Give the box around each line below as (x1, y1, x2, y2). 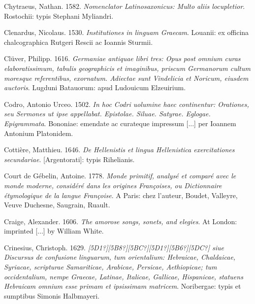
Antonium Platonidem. (4, 128, 73, 138)
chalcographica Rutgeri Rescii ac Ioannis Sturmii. (4, 36, 153, 47)
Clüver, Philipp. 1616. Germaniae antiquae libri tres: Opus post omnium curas (4, 53, 241, 64)
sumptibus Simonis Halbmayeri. (4, 290, 99, 301)
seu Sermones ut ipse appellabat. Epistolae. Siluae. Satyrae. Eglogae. (4, 108, 211, 119)
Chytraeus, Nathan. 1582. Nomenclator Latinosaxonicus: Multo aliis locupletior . (4, 1, 245, 11)
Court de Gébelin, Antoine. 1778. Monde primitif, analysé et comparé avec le (4, 170, 236, 181)
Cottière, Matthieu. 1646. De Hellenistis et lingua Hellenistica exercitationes (4, 144, 235, 155)
